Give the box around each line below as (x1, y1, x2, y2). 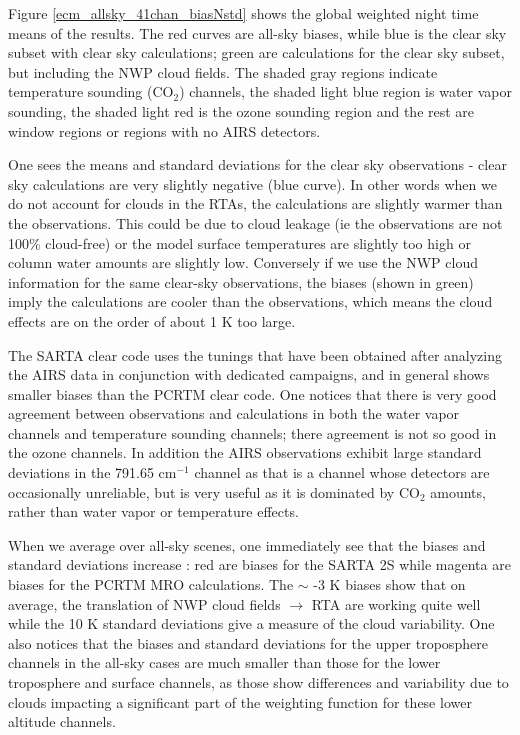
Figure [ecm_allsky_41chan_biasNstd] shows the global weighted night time (8, 3, 479, 23)
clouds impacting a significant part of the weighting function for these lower (8, 691, 472, 712)
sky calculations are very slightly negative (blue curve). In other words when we (8, 173, 497, 194)
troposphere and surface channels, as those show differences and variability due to (8, 672, 509, 692)
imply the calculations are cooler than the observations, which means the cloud (8, 291, 493, 312)
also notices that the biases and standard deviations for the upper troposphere (8, 632, 488, 653)
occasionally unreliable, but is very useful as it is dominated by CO (8, 481, 420, 502)
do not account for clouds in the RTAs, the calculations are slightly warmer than (8, 193, 503, 214)
